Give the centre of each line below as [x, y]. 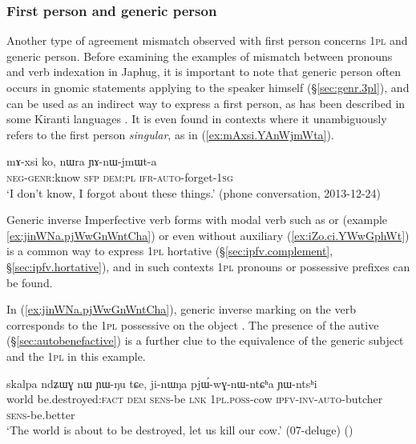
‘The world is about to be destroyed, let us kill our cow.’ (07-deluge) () [180, 430]
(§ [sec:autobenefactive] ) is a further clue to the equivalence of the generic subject [205, 340]
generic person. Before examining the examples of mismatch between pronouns [200, 56]
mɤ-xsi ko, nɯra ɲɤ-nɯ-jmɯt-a [82, 161]
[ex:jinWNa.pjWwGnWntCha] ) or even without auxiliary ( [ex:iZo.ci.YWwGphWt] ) [208, 235]
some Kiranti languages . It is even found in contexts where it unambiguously [197, 119]
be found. [30, 282]
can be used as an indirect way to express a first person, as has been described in [206, 103]
